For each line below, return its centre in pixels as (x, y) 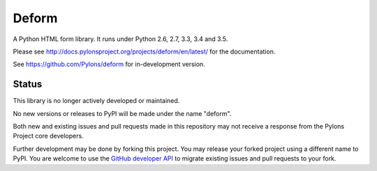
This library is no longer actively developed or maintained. (96, 101)
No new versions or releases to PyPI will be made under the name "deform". (122, 113)
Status (28, 84)
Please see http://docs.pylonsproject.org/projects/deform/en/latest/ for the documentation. (144, 51)
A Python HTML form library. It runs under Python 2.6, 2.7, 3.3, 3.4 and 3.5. (120, 39)
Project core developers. (48, 136)
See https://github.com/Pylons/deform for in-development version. (109, 64)
